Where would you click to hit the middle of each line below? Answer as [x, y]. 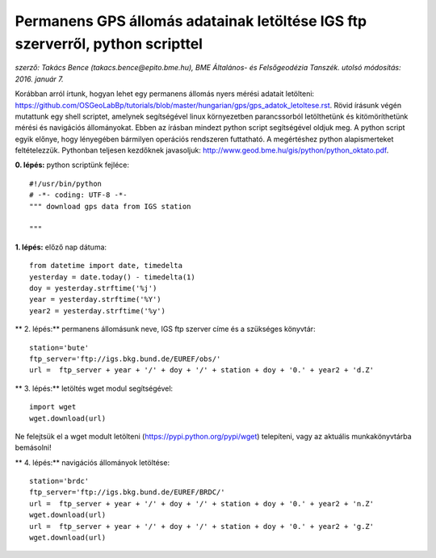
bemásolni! [33, 447]
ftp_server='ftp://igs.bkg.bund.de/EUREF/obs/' [125, 359]
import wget [53, 407]
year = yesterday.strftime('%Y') [95, 300]
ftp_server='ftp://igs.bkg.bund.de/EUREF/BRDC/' [127, 492]
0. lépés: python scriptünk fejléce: [72, 165]
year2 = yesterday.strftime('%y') [97, 310]
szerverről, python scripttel [109, 44]
